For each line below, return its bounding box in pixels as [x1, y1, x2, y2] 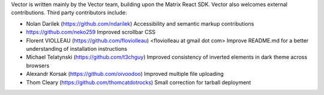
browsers [26, 62, 50, 69]
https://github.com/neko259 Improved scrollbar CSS [26, 29, 156, 36]
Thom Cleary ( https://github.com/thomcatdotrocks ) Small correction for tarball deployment [26, 78, 251, 86]
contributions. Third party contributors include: [11, 9, 127, 16]
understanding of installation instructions [26, 45, 127, 52]
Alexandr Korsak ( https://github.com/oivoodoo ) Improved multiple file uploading [26, 71, 224, 78]
